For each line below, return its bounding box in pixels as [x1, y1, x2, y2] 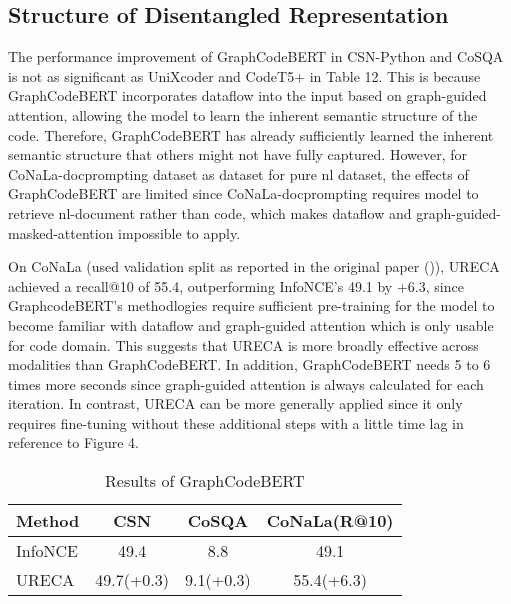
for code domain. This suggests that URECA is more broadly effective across [8, 334, 479, 355]
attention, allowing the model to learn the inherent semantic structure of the [8, 104, 478, 125]
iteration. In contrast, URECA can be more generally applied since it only [8, 393, 463, 414]
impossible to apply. [118, 222, 241, 243]
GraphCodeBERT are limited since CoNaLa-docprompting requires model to [8, 183, 479, 204]
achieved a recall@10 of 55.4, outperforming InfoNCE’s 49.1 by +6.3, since [8, 275, 464, 296]
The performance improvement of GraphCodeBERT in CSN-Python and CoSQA [8, 46, 504, 67]
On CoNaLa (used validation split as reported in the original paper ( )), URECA [8, 256, 500, 277]
